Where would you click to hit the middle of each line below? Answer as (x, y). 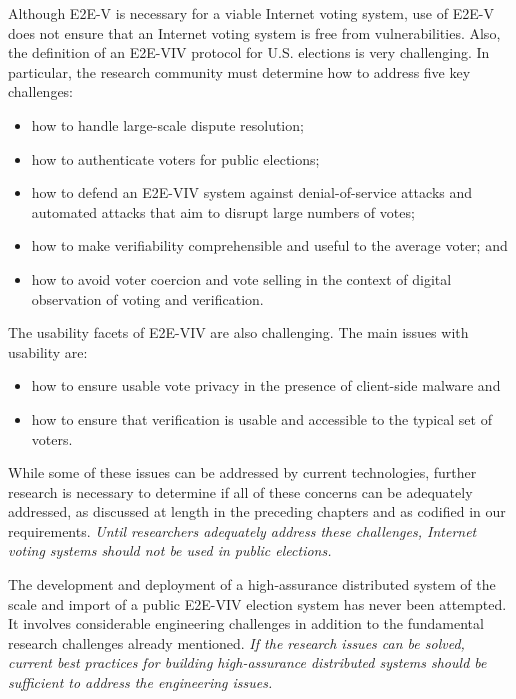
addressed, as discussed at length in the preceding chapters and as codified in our (257, 511)
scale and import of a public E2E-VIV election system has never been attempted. (257, 603)
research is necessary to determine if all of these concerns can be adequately (240, 491)
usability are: (48, 351)
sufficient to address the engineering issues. (140, 682)
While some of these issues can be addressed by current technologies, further (242, 472)
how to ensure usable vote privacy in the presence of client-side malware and (266, 385)
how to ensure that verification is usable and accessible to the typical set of (261, 418)
